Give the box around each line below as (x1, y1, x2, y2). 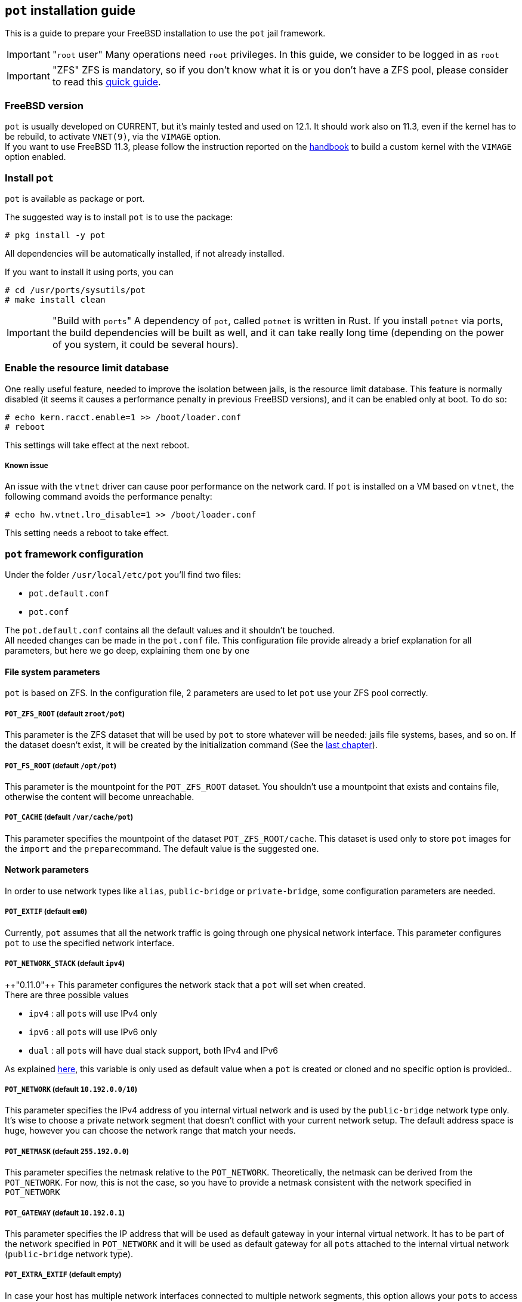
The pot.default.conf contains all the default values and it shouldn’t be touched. (5, 625, 335, 636)
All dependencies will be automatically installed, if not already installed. (5, 248, 285, 258)
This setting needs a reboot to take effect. (5, 528, 169, 538)
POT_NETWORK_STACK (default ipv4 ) (5, 959, 125, 968)
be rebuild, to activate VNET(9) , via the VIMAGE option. (5, 131, 221, 142)
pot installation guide (5, 3, 136, 18)
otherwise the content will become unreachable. (5, 791, 194, 802)
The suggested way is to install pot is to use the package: (5, 211, 233, 222)
